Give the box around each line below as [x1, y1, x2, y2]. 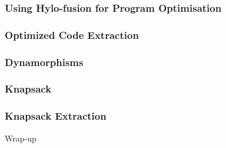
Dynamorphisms [5, 54, 84, 69]
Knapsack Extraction [5, 108, 107, 123]
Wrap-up [5, 131, 36, 144]
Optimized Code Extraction [5, 27, 139, 42]
